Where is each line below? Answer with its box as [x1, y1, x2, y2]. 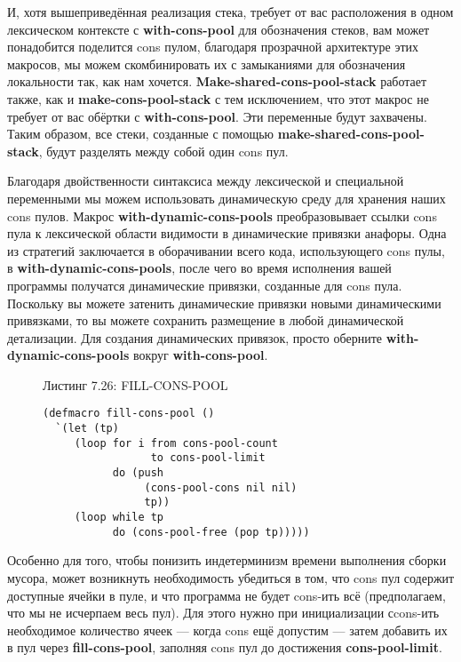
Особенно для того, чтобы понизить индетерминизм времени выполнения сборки [7, 551, 447, 570]
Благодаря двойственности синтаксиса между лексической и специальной [7, 171, 404, 190]
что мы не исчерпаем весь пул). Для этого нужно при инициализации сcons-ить [7, 603, 440, 622]
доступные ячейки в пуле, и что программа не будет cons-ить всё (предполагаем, [7, 586, 446, 604]
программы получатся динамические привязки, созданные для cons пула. [7, 275, 402, 294]
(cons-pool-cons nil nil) [144, 481, 298, 494]
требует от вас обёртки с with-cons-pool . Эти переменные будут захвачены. [7, 107, 427, 125]
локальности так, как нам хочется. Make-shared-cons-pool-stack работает [7, 72, 427, 91]
